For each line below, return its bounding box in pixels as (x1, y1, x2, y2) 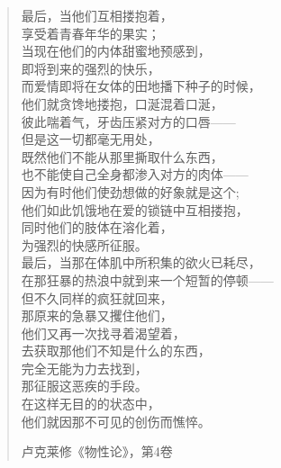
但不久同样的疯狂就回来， (21, 288, 173, 307)
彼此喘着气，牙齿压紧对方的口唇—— (21, 112, 236, 130)
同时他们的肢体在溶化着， (21, 218, 173, 237)
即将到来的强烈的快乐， (21, 58, 160, 77)
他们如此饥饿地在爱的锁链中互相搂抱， (21, 200, 249, 219)
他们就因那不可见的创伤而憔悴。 (21, 411, 211, 430)
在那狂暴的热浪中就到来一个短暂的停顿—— (21, 270, 274, 289)
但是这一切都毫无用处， (21, 130, 160, 148)
